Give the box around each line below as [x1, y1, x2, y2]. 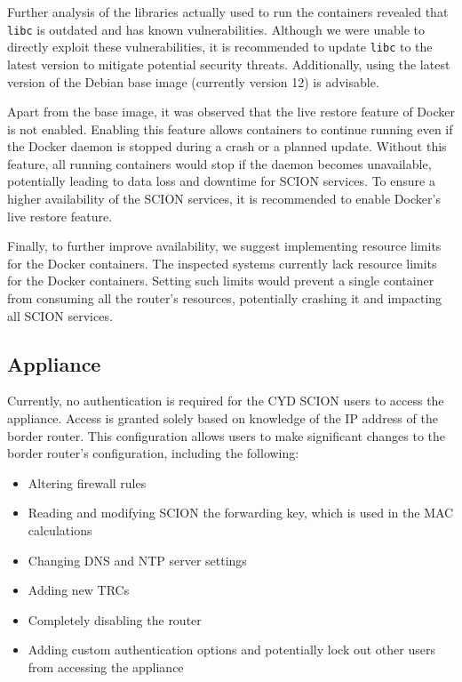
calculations [28, 520, 92, 539]
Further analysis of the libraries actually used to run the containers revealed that [7, 3, 449, 20]
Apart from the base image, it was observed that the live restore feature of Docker [7, 102, 455, 121]
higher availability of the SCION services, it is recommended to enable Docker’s [7, 189, 441, 208]
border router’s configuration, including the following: [7, 444, 299, 462]
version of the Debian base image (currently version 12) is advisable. [7, 72, 379, 91]
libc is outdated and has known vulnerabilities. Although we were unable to [7, 20, 425, 38]
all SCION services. [7, 306, 113, 325]
